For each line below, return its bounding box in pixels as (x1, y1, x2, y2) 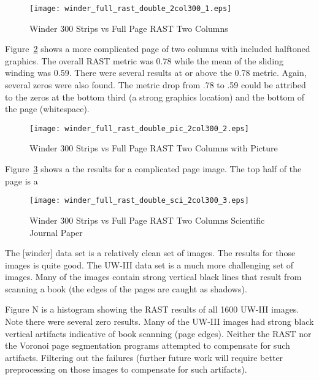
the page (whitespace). (5, 102, 90, 115)
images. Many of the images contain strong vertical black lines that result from (5, 270, 302, 283)
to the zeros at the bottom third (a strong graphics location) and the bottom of (5, 90, 305, 103)
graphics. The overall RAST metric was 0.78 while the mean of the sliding (5, 54, 283, 67)
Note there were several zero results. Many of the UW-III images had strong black (5, 315, 314, 328)
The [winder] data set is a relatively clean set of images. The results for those (5, 246, 296, 259)
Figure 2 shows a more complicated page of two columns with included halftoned (5, 42, 310, 55)
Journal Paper (29, 226, 83, 238)
